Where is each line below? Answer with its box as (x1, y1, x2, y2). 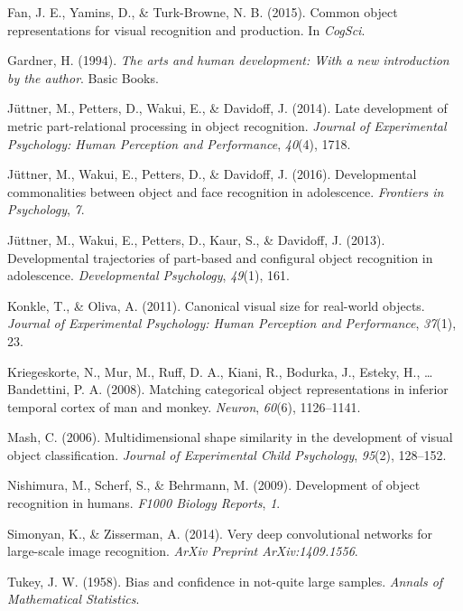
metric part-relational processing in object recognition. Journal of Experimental (7, 116, 447, 135)
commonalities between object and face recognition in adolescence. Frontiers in (7, 182, 444, 201)
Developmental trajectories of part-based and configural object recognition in (7, 248, 433, 267)
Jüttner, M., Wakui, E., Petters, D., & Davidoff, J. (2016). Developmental (7, 164, 417, 183)
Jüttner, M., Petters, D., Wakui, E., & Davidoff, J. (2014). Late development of (7, 99, 448, 117)
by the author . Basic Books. (7, 68, 159, 87)
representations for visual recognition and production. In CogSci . (7, 20, 366, 39)
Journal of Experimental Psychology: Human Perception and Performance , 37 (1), (7, 314, 457, 333)
